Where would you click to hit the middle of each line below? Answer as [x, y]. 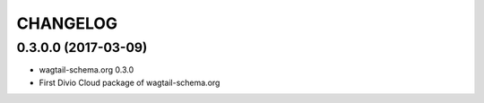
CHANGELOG [67, 23]
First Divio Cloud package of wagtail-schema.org [130, 82]
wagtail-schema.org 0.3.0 [86, 70]
